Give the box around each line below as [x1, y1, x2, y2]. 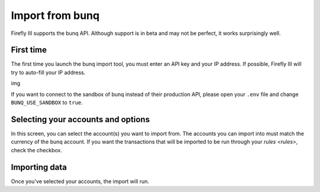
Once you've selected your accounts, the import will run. [11, 178, 149, 185]
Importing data [11, 162, 68, 172]
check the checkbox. [11, 146, 62, 153]
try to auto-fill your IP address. [11, 69, 86, 76]
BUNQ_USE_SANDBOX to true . [11, 99, 83, 106]
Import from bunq [11, 9, 100, 22]
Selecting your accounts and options [11, 114, 151, 124]
